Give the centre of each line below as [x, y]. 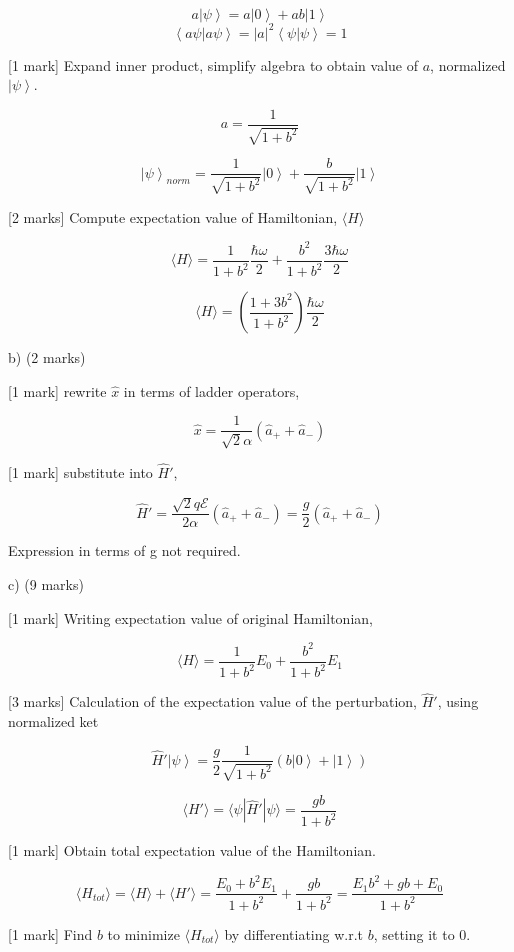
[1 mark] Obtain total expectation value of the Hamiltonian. [192, 850]
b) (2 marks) [47, 357]
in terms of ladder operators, [211, 390]
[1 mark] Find [50, 933]
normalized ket [53, 720]
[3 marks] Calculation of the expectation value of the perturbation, [212, 701]
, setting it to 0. [422, 933]
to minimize [143, 933]
